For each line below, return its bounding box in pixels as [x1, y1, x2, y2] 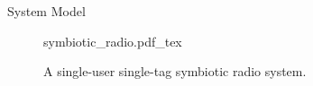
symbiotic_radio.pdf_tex [43, 31, 182, 50]
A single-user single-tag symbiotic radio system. [43, 62, 307, 81]
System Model [7, 2, 86, 20]
